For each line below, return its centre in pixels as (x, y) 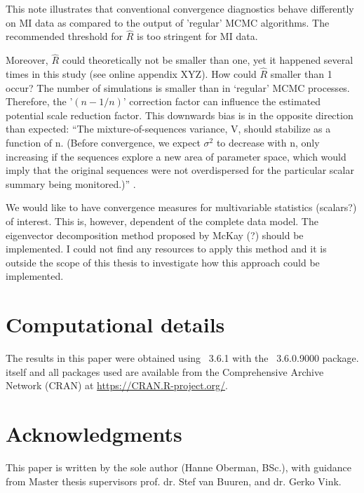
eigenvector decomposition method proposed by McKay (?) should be (155, 235)
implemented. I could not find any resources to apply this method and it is (166, 249)
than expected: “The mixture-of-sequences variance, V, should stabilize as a (168, 129)
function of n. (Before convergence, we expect (103, 142)
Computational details (115, 324)
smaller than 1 (301, 74)
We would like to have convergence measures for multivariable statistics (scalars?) (181, 207)
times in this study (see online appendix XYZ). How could (131, 74)
